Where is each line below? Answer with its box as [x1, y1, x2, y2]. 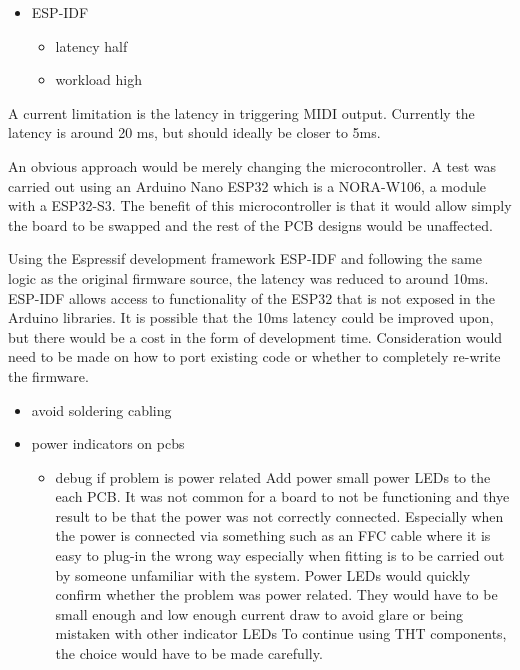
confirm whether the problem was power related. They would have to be [55, 584, 498, 605]
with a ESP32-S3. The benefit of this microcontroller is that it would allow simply [8, 195, 512, 216]
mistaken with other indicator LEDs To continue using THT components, [55, 623, 507, 644]
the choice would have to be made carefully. [55, 643, 323, 664]
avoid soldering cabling [31, 399, 172, 420]
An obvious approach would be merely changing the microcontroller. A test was [8, 155, 497, 176]
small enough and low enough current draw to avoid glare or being [55, 603, 464, 624]
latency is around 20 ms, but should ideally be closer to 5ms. [8, 122, 381, 143]
